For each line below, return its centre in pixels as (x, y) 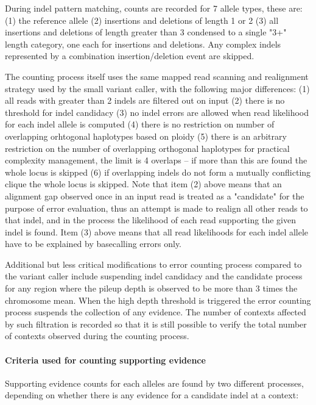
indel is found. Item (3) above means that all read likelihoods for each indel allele (157, 231)
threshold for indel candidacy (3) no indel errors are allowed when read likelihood (157, 112)
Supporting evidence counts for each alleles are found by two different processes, (154, 383)
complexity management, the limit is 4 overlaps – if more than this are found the (156, 160)
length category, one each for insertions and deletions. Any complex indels (143, 44)
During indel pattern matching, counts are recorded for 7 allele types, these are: (154, 8)
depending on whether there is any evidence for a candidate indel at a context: (152, 395)
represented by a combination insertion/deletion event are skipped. (130, 56)
